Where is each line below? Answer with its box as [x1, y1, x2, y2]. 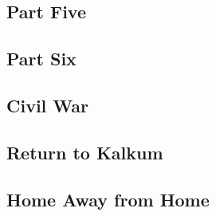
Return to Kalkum [6, 139, 163, 164]
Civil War [6, 92, 88, 117]
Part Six [6, 46, 77, 71]
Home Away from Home [6, 187, 210, 211]
